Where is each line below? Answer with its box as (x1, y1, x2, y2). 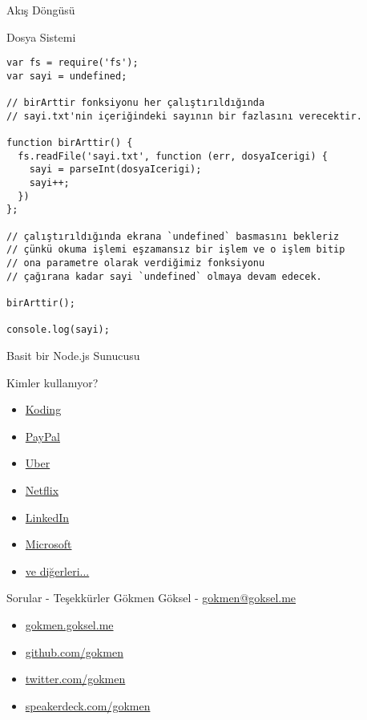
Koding (25, 401, 62, 418)
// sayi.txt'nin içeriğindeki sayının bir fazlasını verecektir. (6, 110, 362, 122)
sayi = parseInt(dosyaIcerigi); (29, 164, 202, 176)
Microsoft (25, 536, 72, 552)
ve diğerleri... (25, 562, 90, 579)
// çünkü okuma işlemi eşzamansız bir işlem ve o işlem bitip (6, 244, 345, 256)
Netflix (25, 481, 59, 498)
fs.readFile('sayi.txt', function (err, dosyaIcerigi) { (18, 150, 328, 162)
